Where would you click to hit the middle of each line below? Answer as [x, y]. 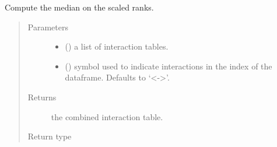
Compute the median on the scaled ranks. [79, 7]
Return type [50, 136]
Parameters [48, 27]
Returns [42, 97]
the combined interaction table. [107, 116]
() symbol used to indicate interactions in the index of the [169, 66]
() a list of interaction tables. [117, 46]
